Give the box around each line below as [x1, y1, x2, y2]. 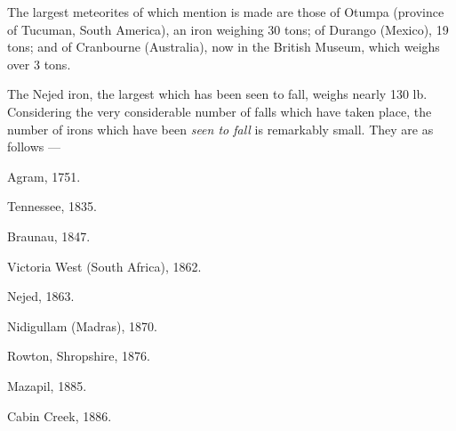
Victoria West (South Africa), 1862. [7, 256, 202, 275]
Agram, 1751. [7, 167, 81, 185]
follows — [7, 137, 60, 156]
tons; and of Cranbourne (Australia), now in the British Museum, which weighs [7, 37, 440, 56]
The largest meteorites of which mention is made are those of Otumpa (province [7, 3, 444, 20]
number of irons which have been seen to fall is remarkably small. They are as [7, 119, 434, 138]
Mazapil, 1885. [7, 376, 87, 394]
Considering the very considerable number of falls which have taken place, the [7, 102, 432, 120]
